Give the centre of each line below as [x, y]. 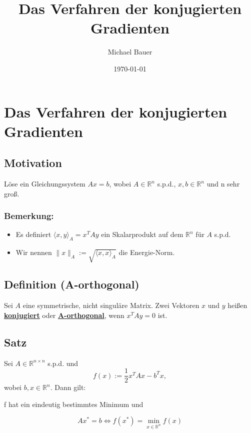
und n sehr [223, 184]
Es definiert [33, 234]
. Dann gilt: [68, 387]
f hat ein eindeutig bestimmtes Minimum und [74, 404]
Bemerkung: [29, 216]
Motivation [33, 163]
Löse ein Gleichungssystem [45, 184]
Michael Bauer [130, 52]
